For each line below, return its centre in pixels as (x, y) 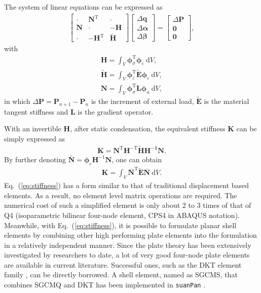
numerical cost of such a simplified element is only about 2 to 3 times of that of (128, 205)
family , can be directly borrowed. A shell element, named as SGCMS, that (121, 274)
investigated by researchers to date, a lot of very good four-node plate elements (127, 255)
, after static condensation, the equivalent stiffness (148, 129)
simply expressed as (35, 138)
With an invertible (33, 129)
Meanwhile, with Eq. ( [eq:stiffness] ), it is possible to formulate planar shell (120, 225)
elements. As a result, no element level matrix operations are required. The (121, 195)
